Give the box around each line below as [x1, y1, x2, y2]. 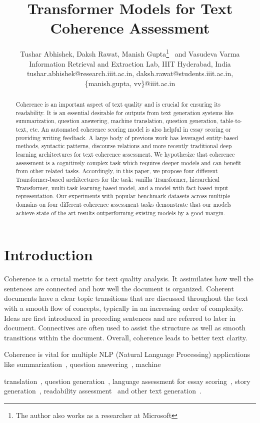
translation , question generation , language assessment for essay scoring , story [4, 375, 250, 386]
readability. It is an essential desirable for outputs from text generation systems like [15, 108, 233, 117]
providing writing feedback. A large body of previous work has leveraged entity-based [15, 133, 238, 142]
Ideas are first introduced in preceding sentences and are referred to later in [4, 312, 236, 323]
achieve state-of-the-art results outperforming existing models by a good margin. [15, 208, 225, 217]
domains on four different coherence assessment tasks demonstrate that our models [15, 200, 231, 209]
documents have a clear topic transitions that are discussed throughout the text [4, 293, 248, 303]
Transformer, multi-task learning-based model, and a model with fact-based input [15, 183, 228, 192]
